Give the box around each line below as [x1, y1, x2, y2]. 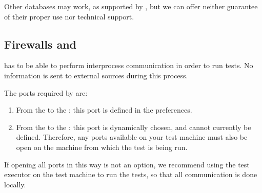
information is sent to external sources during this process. [4, 70, 188, 80]
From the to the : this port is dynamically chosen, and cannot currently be [16, 121, 251, 132]
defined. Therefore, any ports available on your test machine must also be [16, 132, 248, 142]
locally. [4, 179, 26, 189]
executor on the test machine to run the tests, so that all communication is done [4, 169, 257, 180]
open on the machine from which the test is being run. [16, 141, 188, 152]
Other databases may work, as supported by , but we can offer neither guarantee [4, 1, 258, 11]
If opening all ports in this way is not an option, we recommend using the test [4, 159, 250, 169]
